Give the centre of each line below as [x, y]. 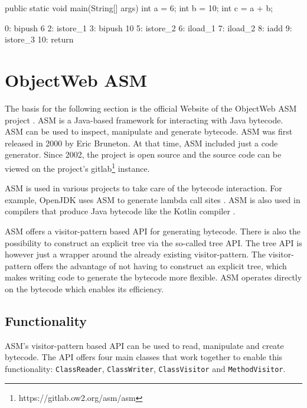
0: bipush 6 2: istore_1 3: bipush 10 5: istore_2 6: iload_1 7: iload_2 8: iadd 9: [148, 27]
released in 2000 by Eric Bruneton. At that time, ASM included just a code [141, 143]
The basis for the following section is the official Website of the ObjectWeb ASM [151, 108]
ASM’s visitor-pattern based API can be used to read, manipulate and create [144, 345]
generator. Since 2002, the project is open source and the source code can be [143, 154]
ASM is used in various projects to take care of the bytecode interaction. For [143, 188]
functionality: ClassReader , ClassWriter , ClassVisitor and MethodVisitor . [145, 368]
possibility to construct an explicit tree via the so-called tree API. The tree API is [153, 242]
